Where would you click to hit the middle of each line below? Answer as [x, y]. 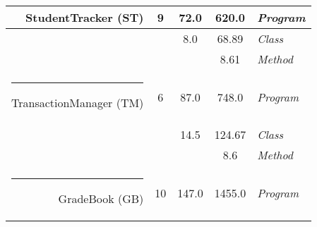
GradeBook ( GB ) [101, 198]
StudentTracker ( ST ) [85, 17]
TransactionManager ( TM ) [78, 103]
